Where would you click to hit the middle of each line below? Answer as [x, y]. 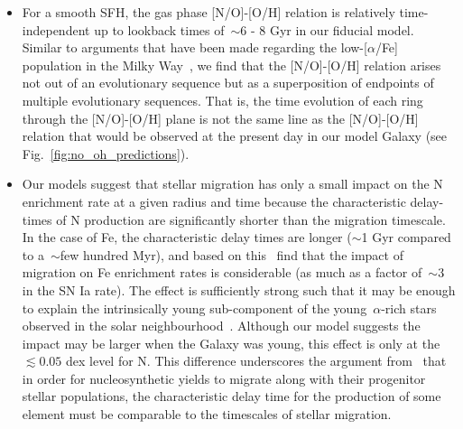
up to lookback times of [159, 29]
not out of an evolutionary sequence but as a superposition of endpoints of [228, 83]
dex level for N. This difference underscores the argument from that [256, 361]
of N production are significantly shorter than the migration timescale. [251, 219]
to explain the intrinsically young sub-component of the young [194, 308]
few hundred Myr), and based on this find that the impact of [231, 254]
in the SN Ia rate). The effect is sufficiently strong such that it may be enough [239, 289]
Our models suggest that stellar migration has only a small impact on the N [232, 184]
